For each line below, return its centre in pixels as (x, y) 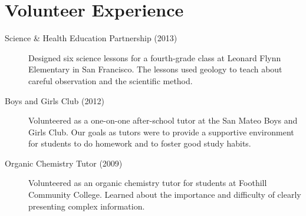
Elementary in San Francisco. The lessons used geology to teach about (155, 69)
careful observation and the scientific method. (111, 80)
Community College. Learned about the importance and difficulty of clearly (165, 195)
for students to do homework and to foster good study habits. (140, 143)
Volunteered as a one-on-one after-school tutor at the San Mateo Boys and (163, 120)
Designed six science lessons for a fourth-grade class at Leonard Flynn (155, 57)
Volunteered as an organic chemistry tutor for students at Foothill (148, 183)
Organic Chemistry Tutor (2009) (64, 163)
